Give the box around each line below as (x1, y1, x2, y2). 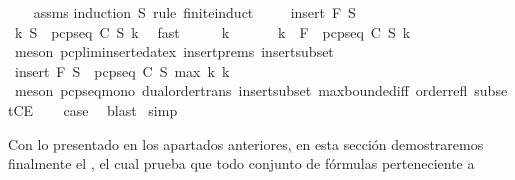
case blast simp (63, 99, 178, 120)
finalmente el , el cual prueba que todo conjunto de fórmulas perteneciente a (8, 153, 475, 174)
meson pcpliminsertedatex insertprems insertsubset (14, 41, 334, 62)
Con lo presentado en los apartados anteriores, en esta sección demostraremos (8, 133, 484, 154)
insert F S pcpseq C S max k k (14, 60, 230, 81)
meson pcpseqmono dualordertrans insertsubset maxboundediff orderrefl (14, 80, 468, 101)
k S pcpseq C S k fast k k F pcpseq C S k (14, 21, 411, 42)
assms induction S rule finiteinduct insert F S (33, 2, 356, 22)
